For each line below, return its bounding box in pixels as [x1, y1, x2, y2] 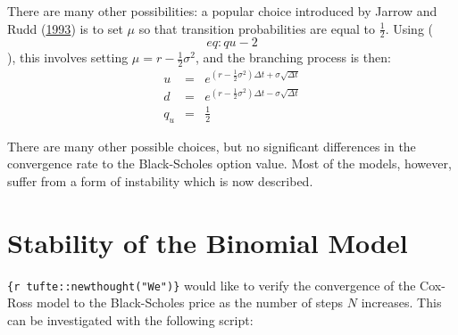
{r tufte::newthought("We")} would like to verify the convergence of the [7, 275, 416, 294]
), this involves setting [7, 48, 129, 67]
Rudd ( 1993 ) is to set [7, 19, 123, 37]
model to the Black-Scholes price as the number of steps [36, 293, 344, 312]
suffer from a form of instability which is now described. [7, 171, 313, 190]
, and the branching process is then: [196, 48, 391, 67]
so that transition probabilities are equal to [138, 19, 376, 37]
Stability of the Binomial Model [7, 224, 408, 260]
